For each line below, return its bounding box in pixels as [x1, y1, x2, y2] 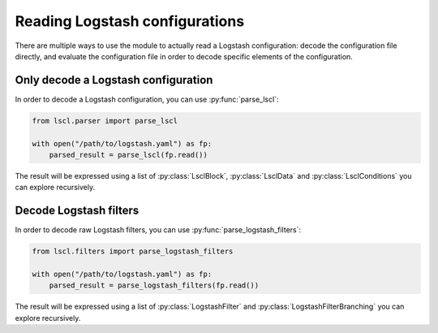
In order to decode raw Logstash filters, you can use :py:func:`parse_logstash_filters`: [15, 225, 302, 235]
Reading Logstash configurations [15, 12, 245, 30]
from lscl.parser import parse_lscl [32, 116, 178, 125]
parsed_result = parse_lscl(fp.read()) [49, 150, 208, 159]
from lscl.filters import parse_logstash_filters [32, 247, 234, 256]
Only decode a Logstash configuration [15, 73, 213, 87]
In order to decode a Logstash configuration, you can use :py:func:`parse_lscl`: [15, 94, 279, 104]
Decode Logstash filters [15, 204, 140, 218]
